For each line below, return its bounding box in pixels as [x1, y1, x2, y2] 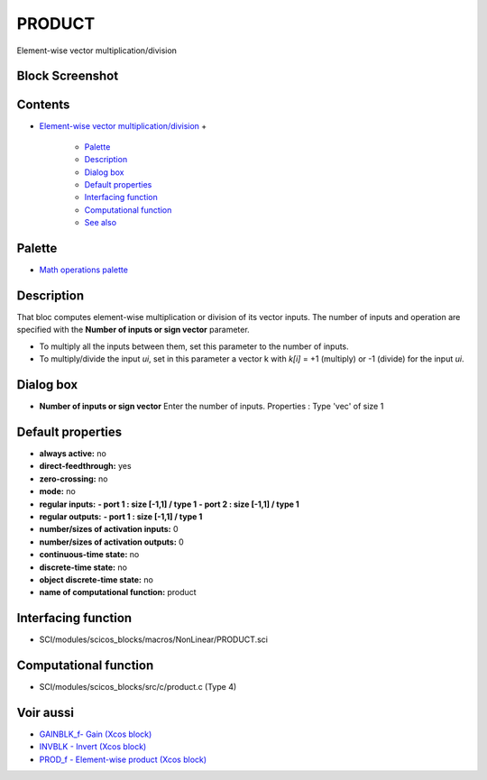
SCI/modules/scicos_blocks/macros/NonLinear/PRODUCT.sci [39, 634, 268, 645]
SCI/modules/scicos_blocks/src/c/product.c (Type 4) [39, 682, 237, 693]
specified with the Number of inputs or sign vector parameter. [16, 325, 250, 335]
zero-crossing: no [39, 473, 108, 484]
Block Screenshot [16, 69, 119, 84]
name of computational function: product [39, 587, 198, 598]
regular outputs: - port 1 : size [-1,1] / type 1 [39, 510, 203, 522]
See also [84, 217, 117, 228]
